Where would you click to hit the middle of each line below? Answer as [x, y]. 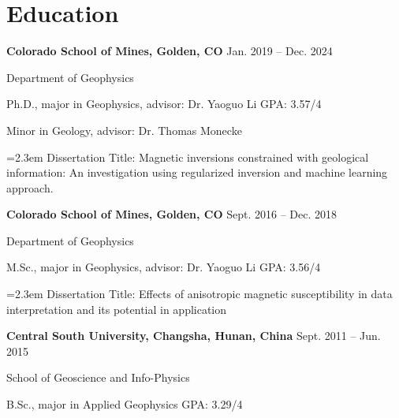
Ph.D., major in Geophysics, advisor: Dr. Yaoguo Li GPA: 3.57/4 [164, 104]
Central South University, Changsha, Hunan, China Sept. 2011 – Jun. [194, 336]
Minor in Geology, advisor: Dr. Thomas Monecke [124, 130]
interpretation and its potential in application [117, 309]
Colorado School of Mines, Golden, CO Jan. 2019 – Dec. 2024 [170, 51]
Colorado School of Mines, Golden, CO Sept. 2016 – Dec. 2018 [172, 214]
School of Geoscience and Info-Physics [98, 377]
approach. [30, 187]
